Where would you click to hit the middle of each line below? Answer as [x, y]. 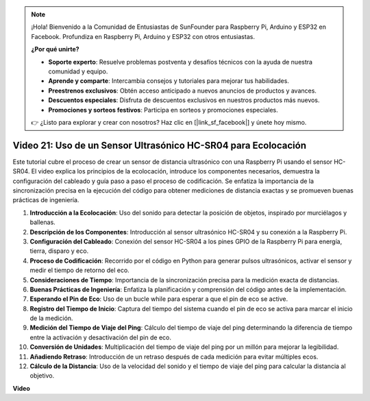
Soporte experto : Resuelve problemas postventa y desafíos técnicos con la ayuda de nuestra [181, 62]
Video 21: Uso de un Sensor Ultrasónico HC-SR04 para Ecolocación [159, 145]
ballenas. [43, 222]
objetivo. [42, 376]
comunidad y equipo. [78, 71]
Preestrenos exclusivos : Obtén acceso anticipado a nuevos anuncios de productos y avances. [182, 90]
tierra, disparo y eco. [59, 251]
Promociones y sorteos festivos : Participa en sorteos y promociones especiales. [163, 110]
